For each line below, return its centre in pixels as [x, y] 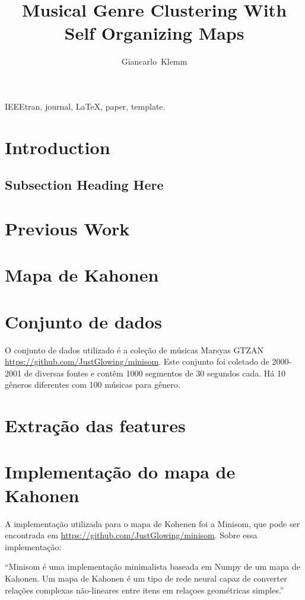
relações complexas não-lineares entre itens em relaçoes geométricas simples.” [144, 590]
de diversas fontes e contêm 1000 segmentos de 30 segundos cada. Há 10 [155, 373]
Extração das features [95, 425]
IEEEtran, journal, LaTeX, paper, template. [85, 106]
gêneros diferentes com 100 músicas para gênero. [93, 384]
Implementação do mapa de [120, 472]
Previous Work [67, 228]
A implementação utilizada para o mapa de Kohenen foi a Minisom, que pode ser [152, 523]
